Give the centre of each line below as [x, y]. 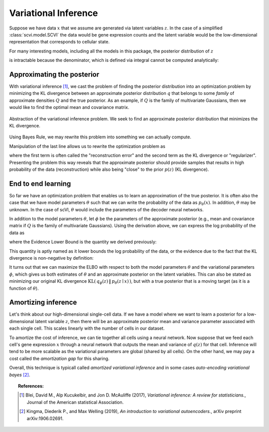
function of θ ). [24, 288]
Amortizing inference [43, 302]
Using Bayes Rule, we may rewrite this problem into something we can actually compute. [100, 137]
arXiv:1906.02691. [45, 418]
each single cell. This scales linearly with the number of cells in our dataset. [87, 328]
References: [31, 386]
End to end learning [40, 184]
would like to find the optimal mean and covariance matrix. [69, 107]
